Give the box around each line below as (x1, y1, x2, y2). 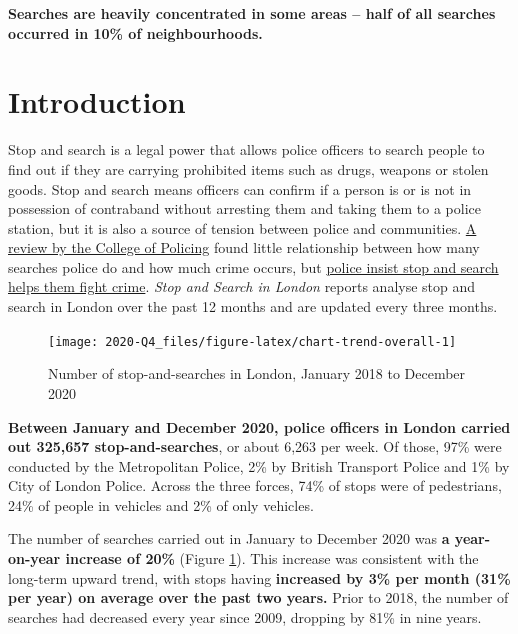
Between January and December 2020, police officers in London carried (8, 416, 511, 437)
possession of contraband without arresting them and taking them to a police (8, 198, 482, 219)
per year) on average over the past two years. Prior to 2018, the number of (8, 587, 509, 608)
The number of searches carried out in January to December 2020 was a (8, 528, 450, 549)
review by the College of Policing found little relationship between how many (8, 237, 480, 258)
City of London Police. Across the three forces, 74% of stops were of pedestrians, (8, 475, 502, 496)
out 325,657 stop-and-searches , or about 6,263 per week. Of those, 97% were (8, 436, 502, 457)
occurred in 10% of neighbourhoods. (8, 22, 263, 43)
